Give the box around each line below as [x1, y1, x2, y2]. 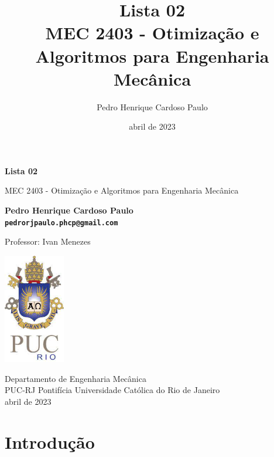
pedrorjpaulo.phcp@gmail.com [5, 218, 118, 227]
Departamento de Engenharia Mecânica [5, 372, 146, 384]
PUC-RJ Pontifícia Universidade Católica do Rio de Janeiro [5, 384, 220, 396]
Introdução [5, 429, 95, 453]
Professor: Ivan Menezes [5, 235, 91, 248]
